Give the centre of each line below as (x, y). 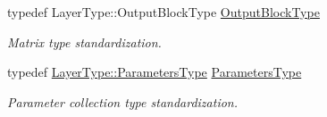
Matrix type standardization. (84, 42)
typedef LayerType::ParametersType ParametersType (155, 72)
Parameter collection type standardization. (123, 101)
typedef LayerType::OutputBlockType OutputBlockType (163, 12)
